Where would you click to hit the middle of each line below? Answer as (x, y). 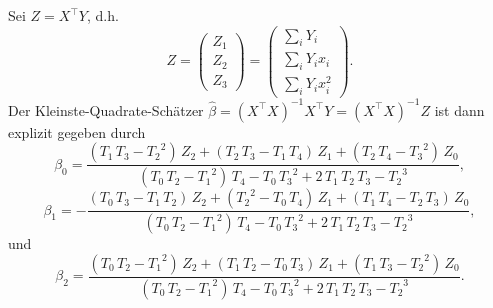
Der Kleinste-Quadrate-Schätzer (106, 109)
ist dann (459, 109)
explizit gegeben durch (77, 131)
